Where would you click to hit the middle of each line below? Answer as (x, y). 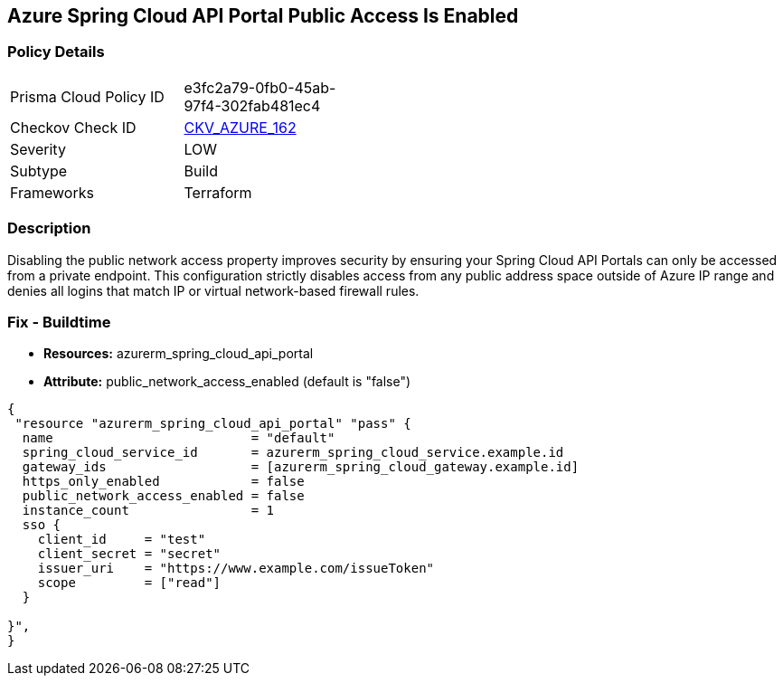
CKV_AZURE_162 (240, 127)
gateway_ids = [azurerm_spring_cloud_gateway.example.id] (301, 467)
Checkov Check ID (73, 127)
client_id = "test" (122, 540)
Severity (38, 149)
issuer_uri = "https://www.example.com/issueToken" (236, 569)
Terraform (218, 192)
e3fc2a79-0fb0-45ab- (260, 87)
